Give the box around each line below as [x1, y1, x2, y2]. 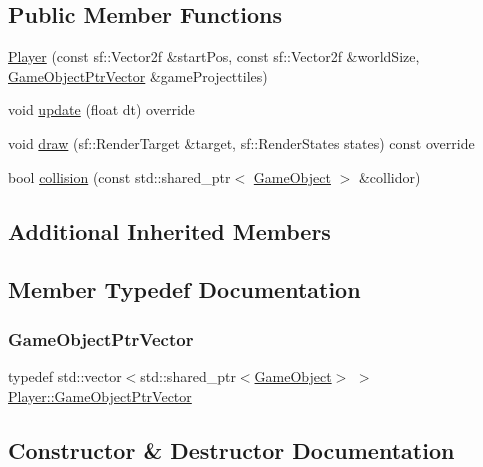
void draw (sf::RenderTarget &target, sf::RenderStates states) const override [8, 132, 475, 153]
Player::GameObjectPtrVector [8, 385, 192, 406]
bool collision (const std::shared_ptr [8, 166, 231, 187]
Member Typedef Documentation [8, 274, 361, 305]
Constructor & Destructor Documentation [8, 434, 455, 465]
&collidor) [358, 166, 421, 187]
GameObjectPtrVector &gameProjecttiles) [8, 65, 268, 86]
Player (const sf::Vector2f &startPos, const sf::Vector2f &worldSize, [8, 46, 420, 67]
